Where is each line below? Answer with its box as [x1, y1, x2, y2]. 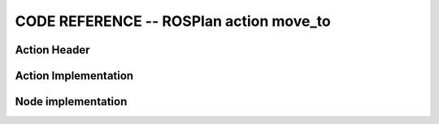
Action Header [15, 43, 90, 57]
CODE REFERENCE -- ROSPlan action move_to [15, 12, 331, 30]
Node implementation [15, 95, 128, 109]
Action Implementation [15, 69, 134, 83]
